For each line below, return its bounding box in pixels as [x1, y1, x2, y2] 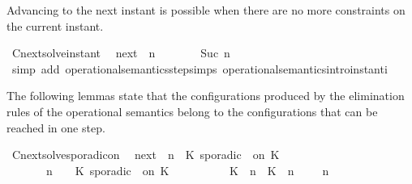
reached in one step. [6, 119, 105, 136]
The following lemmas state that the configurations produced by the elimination [6, 87, 405, 104]
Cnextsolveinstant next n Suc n [11, 44, 230, 61]
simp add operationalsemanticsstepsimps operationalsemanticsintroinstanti [11, 60, 388, 77]
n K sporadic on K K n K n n [45, 161, 329, 178]
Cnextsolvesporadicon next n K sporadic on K [11, 146, 280, 163]
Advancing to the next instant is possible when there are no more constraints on [6, 2, 406, 18]
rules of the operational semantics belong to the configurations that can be [6, 102, 378, 119]
